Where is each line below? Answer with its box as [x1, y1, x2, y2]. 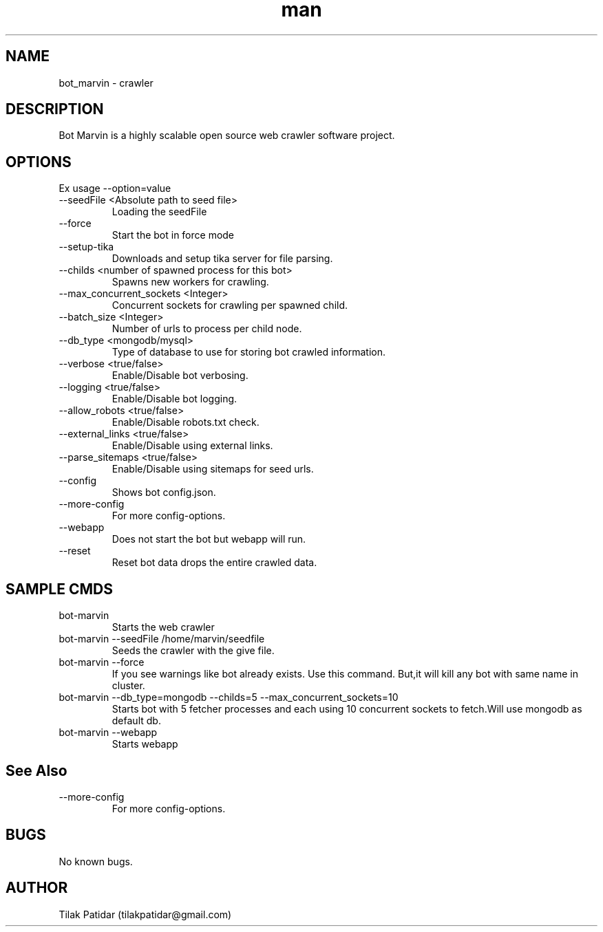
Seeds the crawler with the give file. [112, 644, 275, 657]
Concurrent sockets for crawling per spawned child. [112, 299, 348, 312]
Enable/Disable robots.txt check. [112, 416, 260, 429]
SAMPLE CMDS [6, 580, 113, 598]
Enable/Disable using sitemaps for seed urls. [112, 463, 314, 475]
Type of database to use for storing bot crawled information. [112, 346, 385, 358]
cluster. [112, 680, 145, 692]
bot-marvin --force [59, 656, 145, 669]
